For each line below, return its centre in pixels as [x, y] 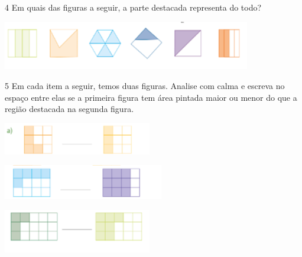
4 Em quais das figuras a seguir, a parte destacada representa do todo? [133, 7]
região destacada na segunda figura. [69, 109]
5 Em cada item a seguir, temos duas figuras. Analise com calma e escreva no [145, 85]
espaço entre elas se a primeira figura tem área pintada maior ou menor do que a [151, 97]
